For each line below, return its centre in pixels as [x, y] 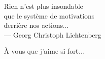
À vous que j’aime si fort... [44, 51]
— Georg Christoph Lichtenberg [53, 34]
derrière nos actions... [36, 25]
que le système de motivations [49, 15]
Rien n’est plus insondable [44, 6]
